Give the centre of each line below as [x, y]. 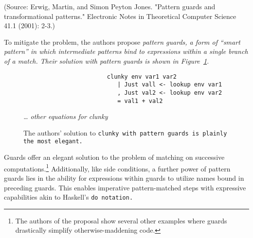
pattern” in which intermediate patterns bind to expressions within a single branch [126, 51]
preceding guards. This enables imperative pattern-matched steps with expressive [125, 187]
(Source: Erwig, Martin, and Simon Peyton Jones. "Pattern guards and [110, 6]
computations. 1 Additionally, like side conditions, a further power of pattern [117, 168]
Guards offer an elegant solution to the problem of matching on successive [114, 157]
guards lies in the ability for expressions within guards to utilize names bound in [124, 178]
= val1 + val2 [140, 101]
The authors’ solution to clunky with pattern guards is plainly [125, 132]
